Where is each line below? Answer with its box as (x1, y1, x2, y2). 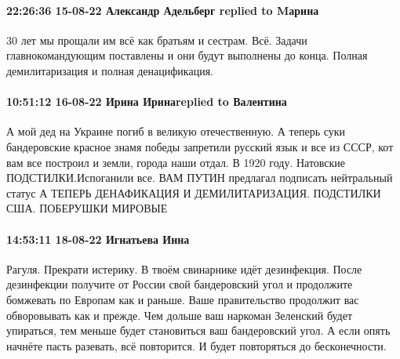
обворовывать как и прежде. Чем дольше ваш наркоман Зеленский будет (6, 306, 353, 323)
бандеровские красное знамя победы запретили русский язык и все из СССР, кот (6, 138, 394, 154)
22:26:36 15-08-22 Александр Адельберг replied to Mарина (6, 2, 319, 18)
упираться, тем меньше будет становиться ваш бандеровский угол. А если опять (6, 322, 391, 339)
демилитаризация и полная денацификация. (6, 62, 213, 78)
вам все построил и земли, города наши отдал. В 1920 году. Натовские (6, 154, 346, 170)
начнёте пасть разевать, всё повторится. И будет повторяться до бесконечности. (6, 337, 387, 354)
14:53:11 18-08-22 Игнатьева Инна (6, 230, 190, 247)
